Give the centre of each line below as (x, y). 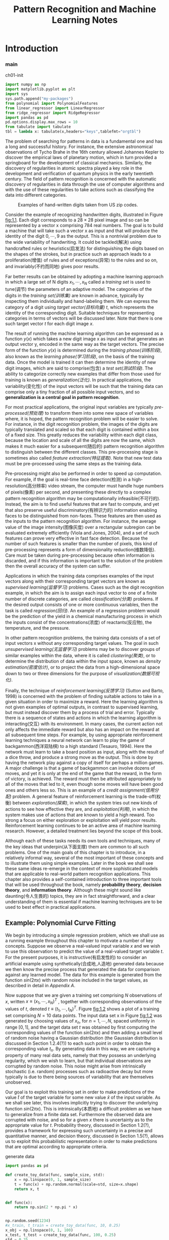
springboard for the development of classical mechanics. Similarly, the (78, 163)
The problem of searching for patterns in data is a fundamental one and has (84, 141)
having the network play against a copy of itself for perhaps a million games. (85, 763)
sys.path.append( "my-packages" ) (39, 99)
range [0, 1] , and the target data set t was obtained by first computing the (81, 1027)
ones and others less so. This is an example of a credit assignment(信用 (80, 790)
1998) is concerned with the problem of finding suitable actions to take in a (83, 696)
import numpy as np (26, 84)
